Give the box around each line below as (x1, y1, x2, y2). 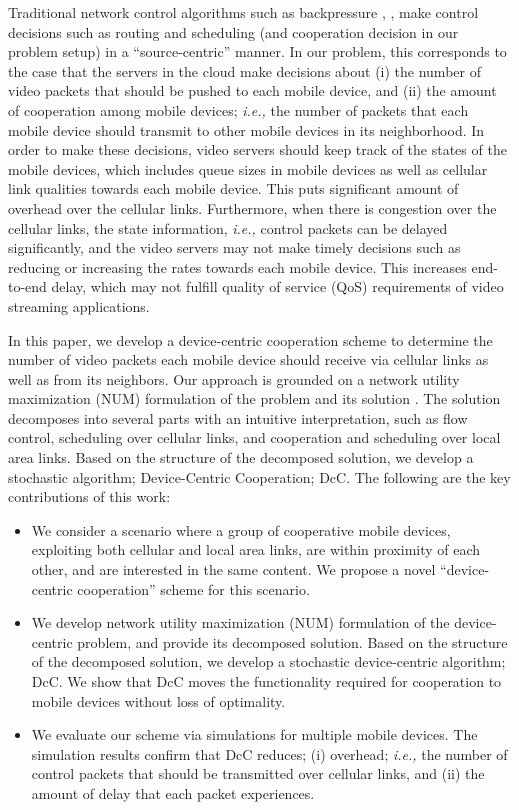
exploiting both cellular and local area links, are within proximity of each (31, 539, 481, 560)
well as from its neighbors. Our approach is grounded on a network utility (8, 368, 460, 389)
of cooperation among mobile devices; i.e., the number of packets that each (8, 99, 469, 120)
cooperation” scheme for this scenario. (77, 578, 310, 599)
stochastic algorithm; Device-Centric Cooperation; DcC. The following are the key (8, 466, 511, 487)
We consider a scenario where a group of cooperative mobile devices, (31, 519, 451, 540)
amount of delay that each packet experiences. (31, 782, 315, 803)
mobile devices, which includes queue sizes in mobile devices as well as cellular (8, 158, 488, 179)
